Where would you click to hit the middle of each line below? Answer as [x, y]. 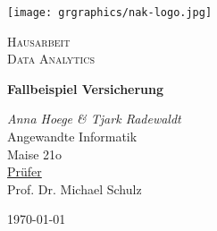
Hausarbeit [39, 41]
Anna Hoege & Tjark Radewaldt [94, 119]
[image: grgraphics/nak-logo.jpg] [110, 13]
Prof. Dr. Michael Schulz [75, 188]
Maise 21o [35, 154]
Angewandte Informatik [72, 137]
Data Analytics [51, 59]
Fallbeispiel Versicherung [86, 88]
